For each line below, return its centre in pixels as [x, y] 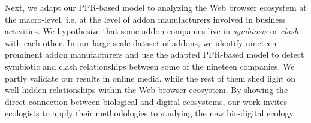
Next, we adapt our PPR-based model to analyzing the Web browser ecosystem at [156, 7]
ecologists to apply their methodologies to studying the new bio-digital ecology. [150, 113]
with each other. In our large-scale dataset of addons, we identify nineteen [141, 42]
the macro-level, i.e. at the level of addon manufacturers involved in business [145, 19]
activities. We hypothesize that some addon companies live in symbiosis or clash [152, 31]
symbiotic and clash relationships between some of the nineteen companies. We [150, 66]
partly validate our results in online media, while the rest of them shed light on [150, 78]
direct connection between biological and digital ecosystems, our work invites [146, 101]
